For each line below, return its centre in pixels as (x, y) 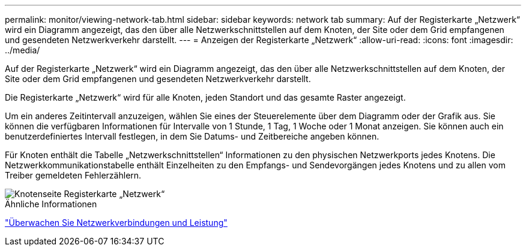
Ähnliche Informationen (51, 204)
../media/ (23, 50)
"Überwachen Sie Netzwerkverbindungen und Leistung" (116, 223)
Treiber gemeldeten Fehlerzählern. (73, 175)
